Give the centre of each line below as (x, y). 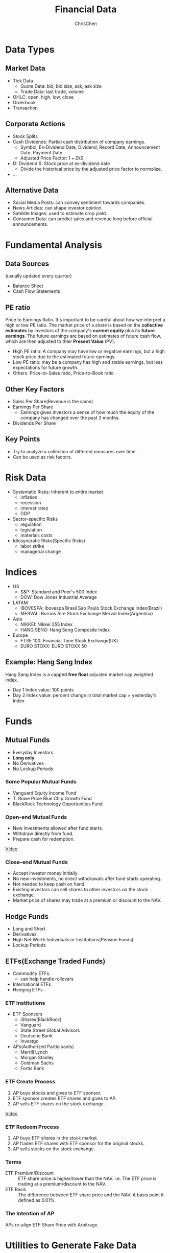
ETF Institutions (25, 1003)
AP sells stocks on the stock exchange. (54, 1149)
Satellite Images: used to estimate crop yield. (60, 214)
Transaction (25, 108)
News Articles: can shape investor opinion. (58, 208)
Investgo (29, 1041)
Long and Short (29, 929)
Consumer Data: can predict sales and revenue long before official (82, 219)
